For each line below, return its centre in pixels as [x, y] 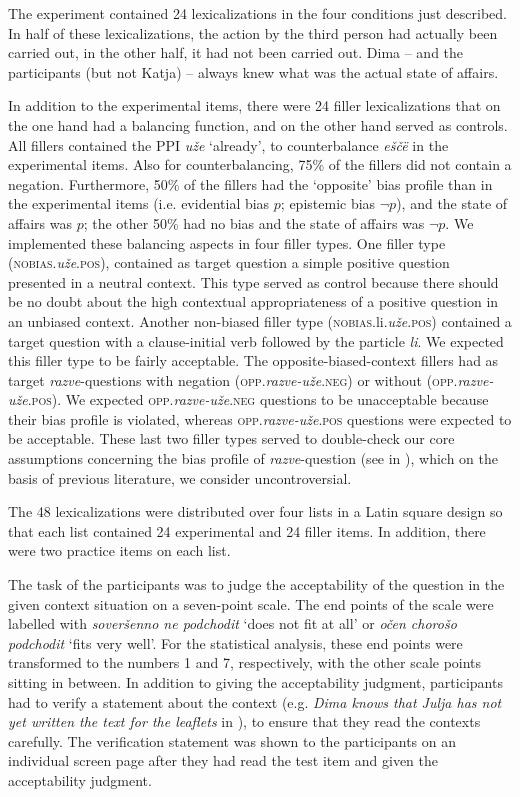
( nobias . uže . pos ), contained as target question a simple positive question [229, 262]
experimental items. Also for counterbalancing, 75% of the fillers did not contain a [260, 164]
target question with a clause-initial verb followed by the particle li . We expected [256, 340]
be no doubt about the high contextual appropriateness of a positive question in [253, 301]
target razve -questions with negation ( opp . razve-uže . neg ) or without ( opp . [233, 379]
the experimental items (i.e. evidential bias [139, 203]
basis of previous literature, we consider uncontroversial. [180, 477]
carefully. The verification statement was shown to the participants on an [232, 740]
